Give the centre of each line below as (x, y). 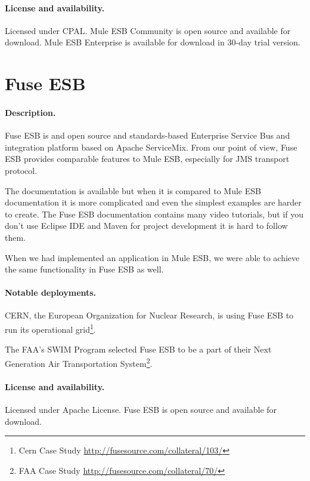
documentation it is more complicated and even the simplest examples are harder (153, 202)
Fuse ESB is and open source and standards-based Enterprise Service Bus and (148, 135)
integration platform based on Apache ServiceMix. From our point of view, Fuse (151, 147)
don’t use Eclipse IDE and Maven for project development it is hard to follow (146, 226)
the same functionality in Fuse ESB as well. (84, 269)
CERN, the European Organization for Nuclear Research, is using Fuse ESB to (149, 315)
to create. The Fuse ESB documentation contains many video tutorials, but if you (154, 214)
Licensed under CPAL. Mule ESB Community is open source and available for (148, 30)
